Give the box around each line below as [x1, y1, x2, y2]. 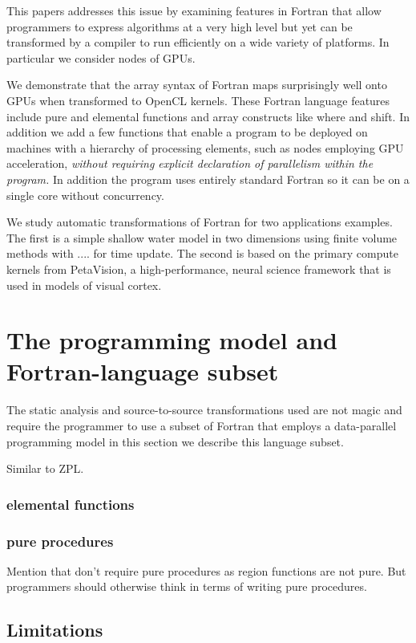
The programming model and [6, 324, 337, 356]
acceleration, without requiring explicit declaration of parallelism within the [6, 155, 374, 172]
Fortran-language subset [6, 355, 279, 388]
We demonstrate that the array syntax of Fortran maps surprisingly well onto [6, 76, 387, 93]
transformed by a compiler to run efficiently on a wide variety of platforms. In [6, 34, 390, 51]
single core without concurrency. [6, 186, 164, 203]
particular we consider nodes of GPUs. [6, 49, 196, 66]
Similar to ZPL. [6, 460, 84, 477]
